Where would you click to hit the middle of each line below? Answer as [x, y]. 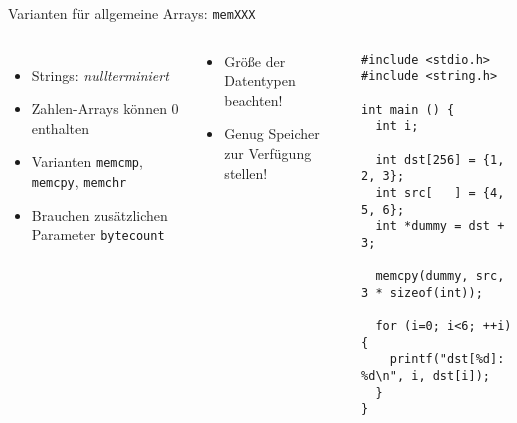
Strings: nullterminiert [100, 74]
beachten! [253, 99]
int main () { [408, 109]
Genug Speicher [272, 133]
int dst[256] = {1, [440, 159]
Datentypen [260, 80]
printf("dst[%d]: [447, 359]
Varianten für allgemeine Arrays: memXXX [132, 13]
